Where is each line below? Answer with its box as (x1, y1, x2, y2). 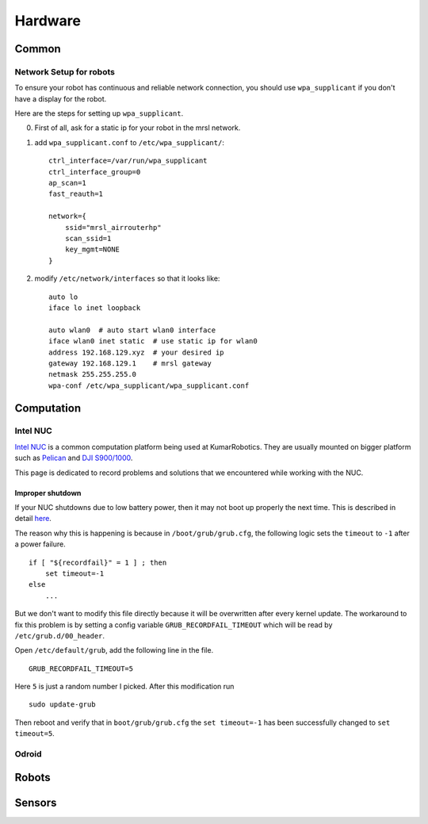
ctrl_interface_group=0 (48, 167, 141, 176)
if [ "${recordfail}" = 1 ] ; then (29, 558, 167, 567)
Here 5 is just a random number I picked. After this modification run (14, 682, 235, 692)
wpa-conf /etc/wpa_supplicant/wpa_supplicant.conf (48, 381, 250, 390)
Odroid (14, 749, 42, 760)
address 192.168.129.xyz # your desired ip (48, 347, 225, 357)
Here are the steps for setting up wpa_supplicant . (14, 109, 184, 118)
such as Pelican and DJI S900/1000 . (14, 453, 133, 463)
